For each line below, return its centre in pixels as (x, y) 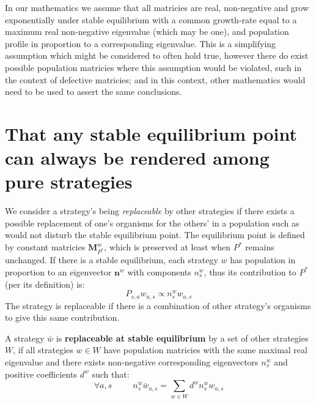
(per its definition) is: (45, 284)
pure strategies (69, 181)
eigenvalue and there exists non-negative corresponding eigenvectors (132, 362)
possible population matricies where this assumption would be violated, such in (153, 67)
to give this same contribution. (62, 317)
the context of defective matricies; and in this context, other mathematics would (155, 79)
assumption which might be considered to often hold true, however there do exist (157, 55)
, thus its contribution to (250, 271)
